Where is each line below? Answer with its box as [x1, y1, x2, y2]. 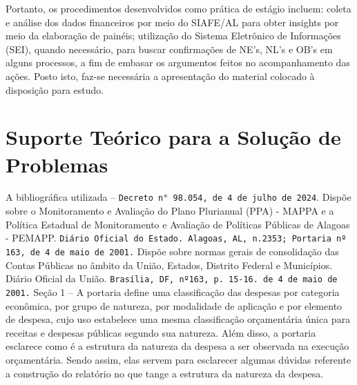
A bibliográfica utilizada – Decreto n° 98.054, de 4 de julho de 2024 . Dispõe [6, 190, 351, 204]
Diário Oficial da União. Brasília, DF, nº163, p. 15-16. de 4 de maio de [6, 271, 338, 286]
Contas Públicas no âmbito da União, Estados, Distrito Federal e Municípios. [6, 257, 333, 272]
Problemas [6, 150, 108, 178]
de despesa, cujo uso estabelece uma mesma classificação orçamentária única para [6, 312, 351, 326]
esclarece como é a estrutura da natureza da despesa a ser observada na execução [6, 339, 349, 353]
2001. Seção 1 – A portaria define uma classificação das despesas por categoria [6, 284, 340, 299]
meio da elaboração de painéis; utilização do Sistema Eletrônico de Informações [6, 28, 341, 43]
